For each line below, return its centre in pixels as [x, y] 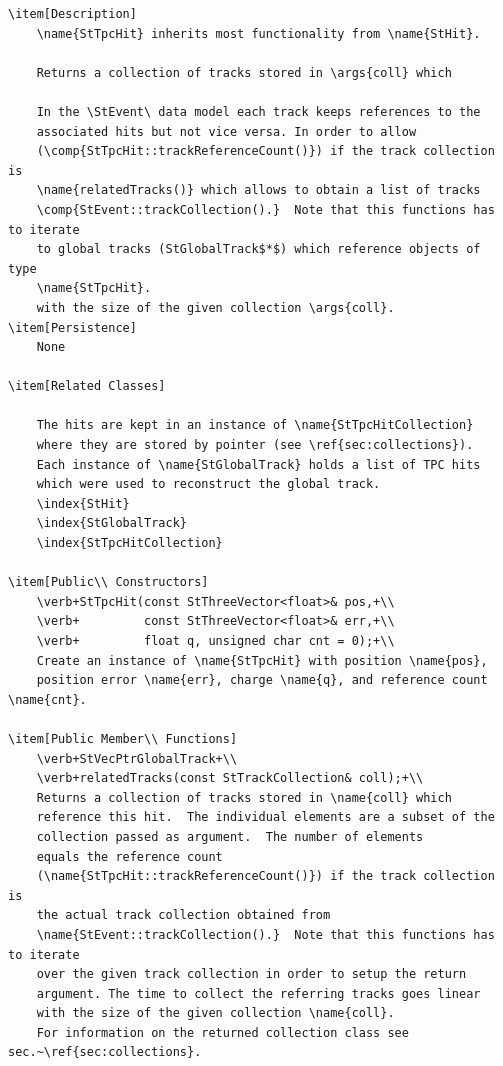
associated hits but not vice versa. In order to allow [226, 131]
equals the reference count [129, 856]
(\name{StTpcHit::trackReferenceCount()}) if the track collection [265, 876]
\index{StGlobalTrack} [111, 523]
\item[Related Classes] [87, 386]
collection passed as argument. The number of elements [230, 836]
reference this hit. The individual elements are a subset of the [265, 817]
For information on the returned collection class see [222, 1032]
